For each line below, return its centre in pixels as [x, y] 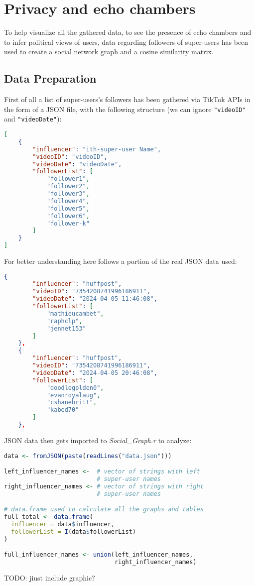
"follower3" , [68, 194]
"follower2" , [68, 186]
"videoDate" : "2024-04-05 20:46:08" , [95, 373]
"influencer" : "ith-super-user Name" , [97, 149]
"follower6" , [68, 216]
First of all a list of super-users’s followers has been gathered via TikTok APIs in [127, 99]
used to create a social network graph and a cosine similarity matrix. [109, 52]
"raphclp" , [64, 321]
